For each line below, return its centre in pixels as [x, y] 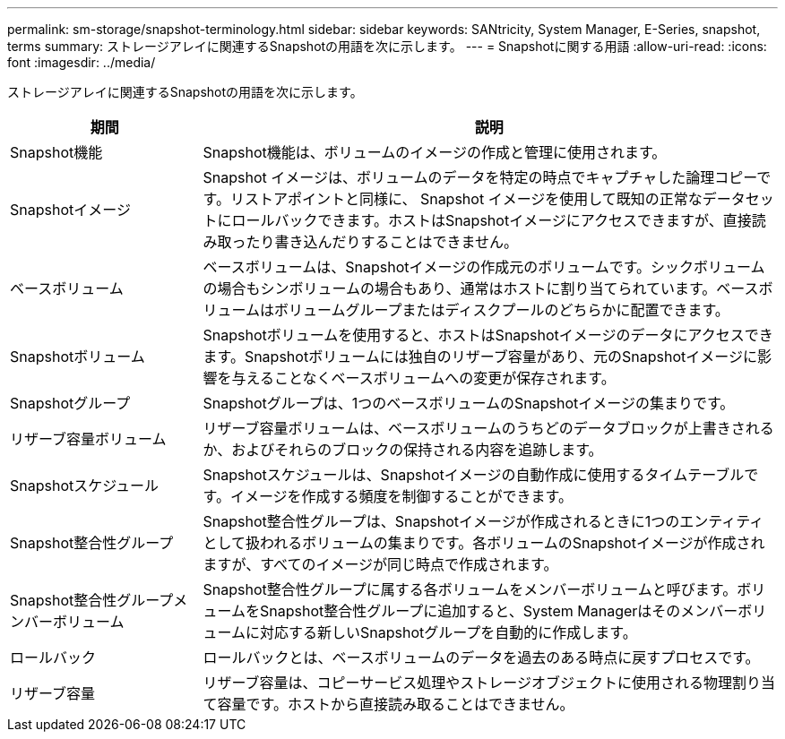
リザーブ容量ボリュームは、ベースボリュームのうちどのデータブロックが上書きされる [488, 428]
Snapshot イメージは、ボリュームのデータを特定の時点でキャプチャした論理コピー [480, 177]
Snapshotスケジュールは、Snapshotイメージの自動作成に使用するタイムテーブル [474, 475]
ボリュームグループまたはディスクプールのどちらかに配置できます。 [502, 310]
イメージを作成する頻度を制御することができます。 [401, 496]
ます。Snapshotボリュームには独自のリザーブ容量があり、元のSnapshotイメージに [480, 357]
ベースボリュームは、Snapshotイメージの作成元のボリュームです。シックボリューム [484, 267]
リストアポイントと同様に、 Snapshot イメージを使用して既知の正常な [466, 199]
